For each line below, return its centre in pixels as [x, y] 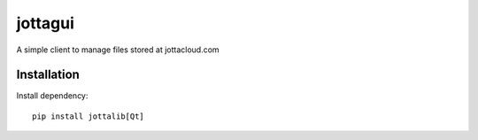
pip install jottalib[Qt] [89, 116]
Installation [48, 75]
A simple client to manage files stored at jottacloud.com [118, 50]
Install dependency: [52, 96]
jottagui [46, 23]
